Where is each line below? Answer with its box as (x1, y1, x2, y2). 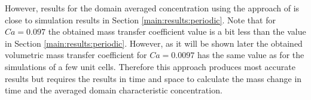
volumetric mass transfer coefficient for (5, 49, 147, 61)
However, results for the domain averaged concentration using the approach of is (5, 2, 300, 14)
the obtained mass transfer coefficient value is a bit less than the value (48, 25, 306, 38)
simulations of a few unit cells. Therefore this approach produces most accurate (5, 60, 295, 72)
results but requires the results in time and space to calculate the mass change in (5, 72, 302, 84)
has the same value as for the (197, 49, 304, 61)
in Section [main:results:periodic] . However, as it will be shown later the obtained (5, 37, 303, 49)
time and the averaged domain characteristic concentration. (5, 84, 222, 96)
